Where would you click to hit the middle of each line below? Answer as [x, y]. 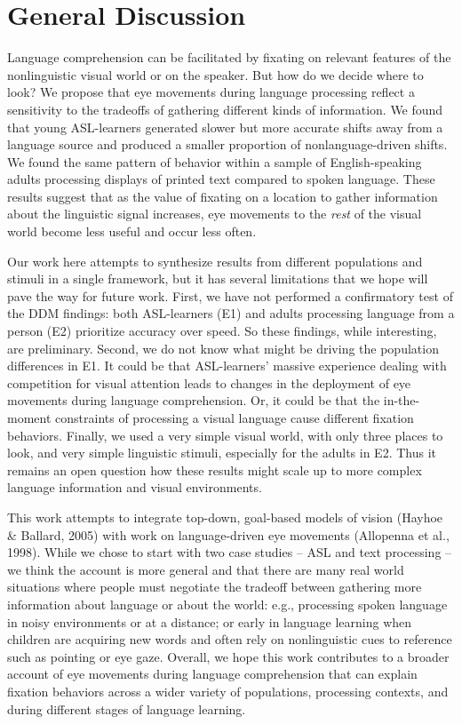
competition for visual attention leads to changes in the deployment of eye [209, 382]
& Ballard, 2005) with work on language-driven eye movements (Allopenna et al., [228, 534]
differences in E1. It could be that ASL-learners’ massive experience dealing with [227, 366]
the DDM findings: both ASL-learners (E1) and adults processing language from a [231, 313]
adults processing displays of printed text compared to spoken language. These [221, 179]
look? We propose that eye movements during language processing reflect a [211, 92]
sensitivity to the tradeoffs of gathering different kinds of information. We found [225, 109]
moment [29, 418]
